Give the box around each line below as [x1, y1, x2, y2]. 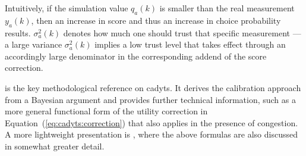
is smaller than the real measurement [159, 2, 295, 14]
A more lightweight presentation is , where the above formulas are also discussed [5, 128, 298, 141]
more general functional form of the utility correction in [5, 105, 208, 117]
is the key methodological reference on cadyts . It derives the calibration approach [5, 81, 301, 93]
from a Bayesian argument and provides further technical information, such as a [5, 93, 296, 105]
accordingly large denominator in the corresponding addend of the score [5, 49, 267, 62]
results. [5, 26, 31, 39]
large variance [11, 38, 62, 51]
